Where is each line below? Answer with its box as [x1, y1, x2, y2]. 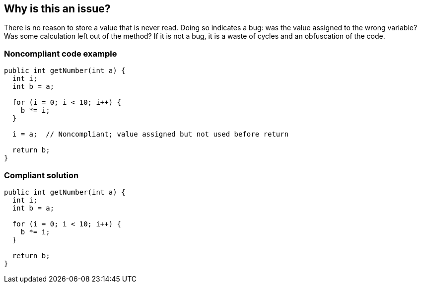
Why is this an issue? [4, 2, 111, 15]
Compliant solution [4, 170, 79, 180]
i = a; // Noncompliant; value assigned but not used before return [12, 130, 289, 139]
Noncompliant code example [4, 48, 117, 59]
